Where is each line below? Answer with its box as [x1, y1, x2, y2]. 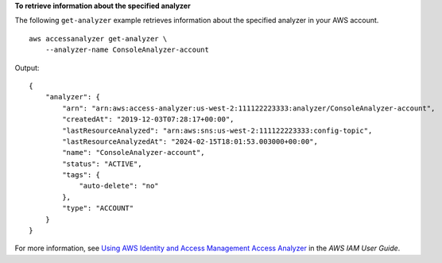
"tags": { [62, 171, 101, 180]
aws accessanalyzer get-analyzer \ [29, 34, 168, 43]
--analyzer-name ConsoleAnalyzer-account [45, 45, 210, 55]
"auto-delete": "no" [79, 181, 159, 191]
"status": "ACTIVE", [62, 159, 142, 168]
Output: [14, 63, 40, 72]
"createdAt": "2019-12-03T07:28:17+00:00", [62, 115, 235, 124]
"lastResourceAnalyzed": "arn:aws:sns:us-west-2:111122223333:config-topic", [62, 126, 373, 135]
